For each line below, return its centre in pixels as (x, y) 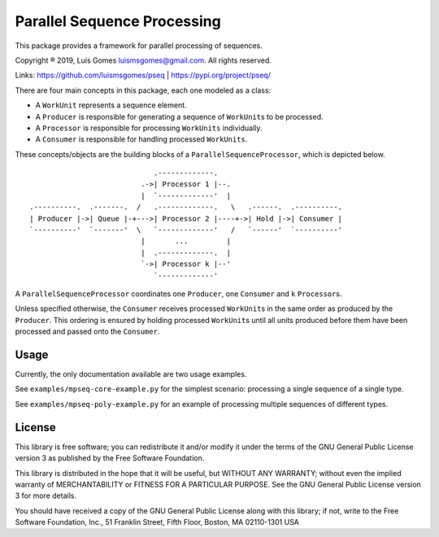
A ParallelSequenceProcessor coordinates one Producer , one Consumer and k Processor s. (178, 294)
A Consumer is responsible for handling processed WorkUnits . (141, 139)
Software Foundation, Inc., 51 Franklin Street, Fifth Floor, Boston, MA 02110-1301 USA (157, 522)
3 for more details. (46, 496)
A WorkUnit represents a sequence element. (111, 105)
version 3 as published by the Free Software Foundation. (110, 458)
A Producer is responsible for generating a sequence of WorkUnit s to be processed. (180, 116)
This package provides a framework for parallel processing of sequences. (139, 46)
